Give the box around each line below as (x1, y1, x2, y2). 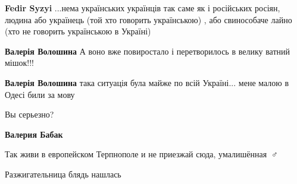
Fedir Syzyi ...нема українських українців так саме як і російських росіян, (5, 2, 280, 14)
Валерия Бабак (5, 128, 63, 140)
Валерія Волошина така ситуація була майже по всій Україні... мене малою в (5, 76, 289, 88)
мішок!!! (5, 56, 35, 69)
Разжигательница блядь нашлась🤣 (5, 167, 124, 180)
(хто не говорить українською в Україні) (5, 25, 151, 37)
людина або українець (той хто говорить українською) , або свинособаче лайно (5, 13, 292, 26)
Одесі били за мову (5, 88, 75, 100)
